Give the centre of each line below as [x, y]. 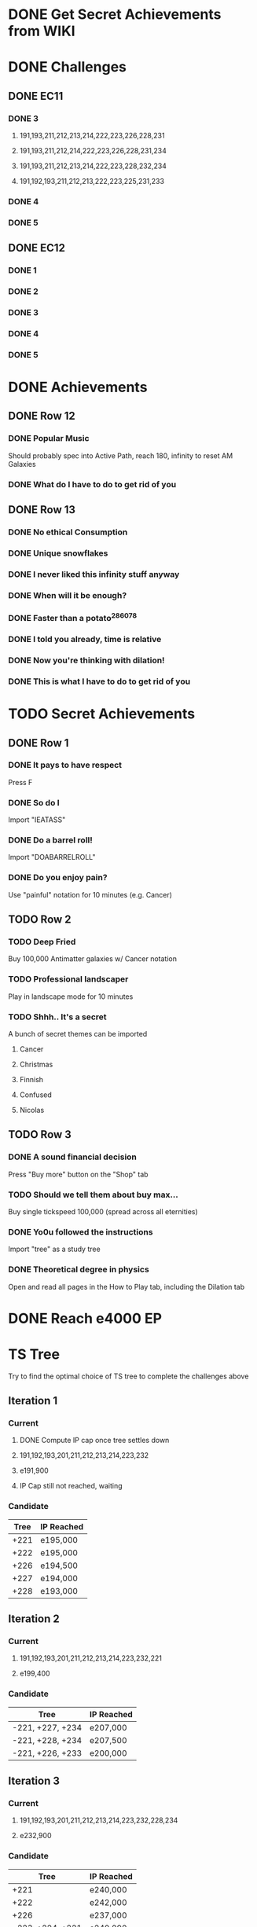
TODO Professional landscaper [68, 979]
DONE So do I [34, 802]
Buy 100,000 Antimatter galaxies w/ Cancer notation [92, 959]
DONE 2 [24, 292]
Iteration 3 [34, 1781]
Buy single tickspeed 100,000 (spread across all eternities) [103, 1211]
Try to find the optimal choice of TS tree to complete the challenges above [128, 1376]
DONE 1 [22, 270]
